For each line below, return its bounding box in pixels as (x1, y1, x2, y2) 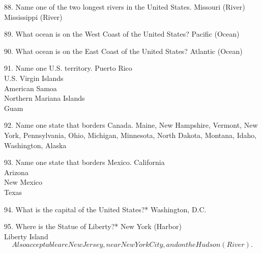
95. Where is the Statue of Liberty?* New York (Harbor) (4, 221, 182, 232)
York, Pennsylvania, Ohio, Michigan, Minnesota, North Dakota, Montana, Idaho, (4, 129, 257, 140)
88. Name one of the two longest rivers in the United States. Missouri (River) (4, 2, 245, 12)
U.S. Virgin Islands (4, 72, 64, 83)
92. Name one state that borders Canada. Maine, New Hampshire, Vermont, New (4, 120, 258, 130)
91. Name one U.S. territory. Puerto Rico (4, 63, 132, 73)
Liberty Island (4, 231, 48, 241)
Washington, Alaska (4, 139, 67, 150)
